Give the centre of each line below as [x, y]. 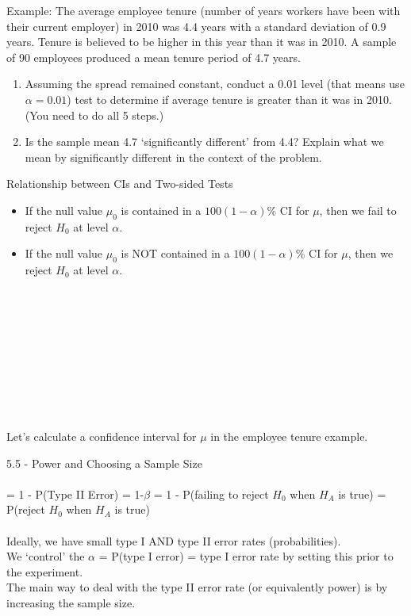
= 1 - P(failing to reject [211, 494]
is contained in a [161, 210]
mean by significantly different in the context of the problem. [173, 157]
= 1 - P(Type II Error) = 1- [75, 494]
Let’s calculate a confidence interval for [102, 436]
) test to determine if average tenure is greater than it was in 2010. [229, 99]
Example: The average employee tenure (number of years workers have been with [204, 10]
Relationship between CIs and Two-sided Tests [120, 184]
